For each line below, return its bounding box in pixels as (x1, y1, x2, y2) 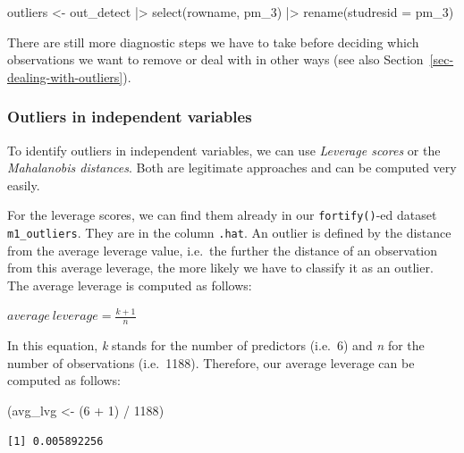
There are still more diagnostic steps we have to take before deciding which (7, 32, 419, 51)
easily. (7, 175, 40, 194)
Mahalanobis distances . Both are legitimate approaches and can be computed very (7, 158, 457, 177)
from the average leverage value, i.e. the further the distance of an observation (7, 240, 438, 259)
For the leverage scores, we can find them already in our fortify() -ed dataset (7, 206, 437, 224)
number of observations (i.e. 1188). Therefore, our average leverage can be (7, 353, 415, 372)
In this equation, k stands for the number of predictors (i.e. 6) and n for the (7, 336, 425, 355)
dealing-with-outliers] (7, 67, 123, 86)
